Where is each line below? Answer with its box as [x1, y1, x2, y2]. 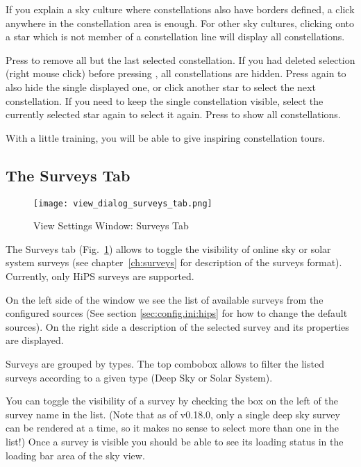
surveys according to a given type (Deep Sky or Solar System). [6, 370, 273, 384]
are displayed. [6, 333, 64, 347]
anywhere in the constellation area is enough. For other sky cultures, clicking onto [6, 15, 354, 30]
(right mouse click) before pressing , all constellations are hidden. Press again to [6, 66, 346, 81]
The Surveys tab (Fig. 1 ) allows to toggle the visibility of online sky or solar [6, 241, 331, 256]
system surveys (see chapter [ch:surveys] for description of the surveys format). [6, 255, 342, 270]
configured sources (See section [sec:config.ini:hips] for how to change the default [6, 306, 348, 320]
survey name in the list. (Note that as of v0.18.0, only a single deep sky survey [6, 407, 340, 421]
